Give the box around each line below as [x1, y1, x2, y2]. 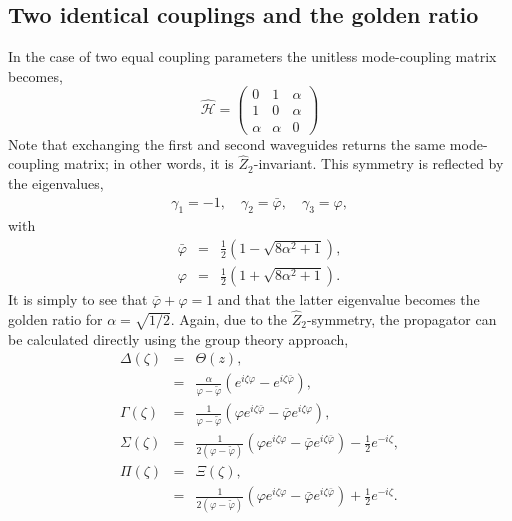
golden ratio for [8, 308, 103, 329]
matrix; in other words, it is [64, 153, 234, 174]
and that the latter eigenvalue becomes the [217, 289, 480, 310]
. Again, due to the [170, 308, 287, 329]
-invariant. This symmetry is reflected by [253, 153, 504, 174]
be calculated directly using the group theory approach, [8, 328, 349, 349]
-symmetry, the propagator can [306, 308, 497, 329]
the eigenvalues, [8, 172, 104, 193]
